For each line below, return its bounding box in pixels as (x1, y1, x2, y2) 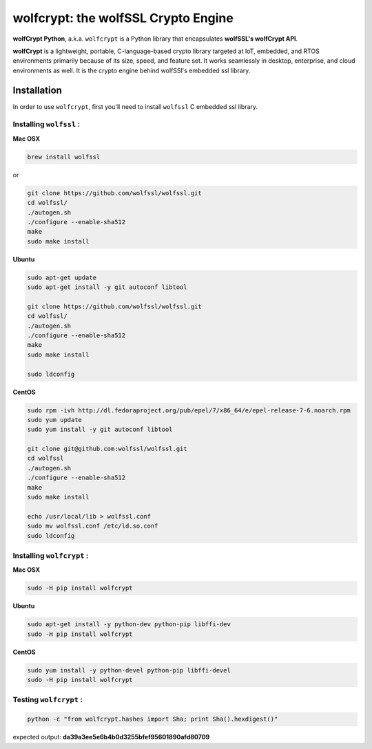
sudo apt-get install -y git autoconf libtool (27, 283, 187, 291)
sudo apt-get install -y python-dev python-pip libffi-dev (27, 621, 231, 628)
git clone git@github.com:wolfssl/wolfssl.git (27, 445, 187, 453)
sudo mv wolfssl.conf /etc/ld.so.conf (27, 522, 158, 530)
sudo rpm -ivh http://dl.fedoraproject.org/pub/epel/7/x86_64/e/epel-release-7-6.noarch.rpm (27, 406, 351, 414)
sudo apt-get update (27, 273, 96, 281)
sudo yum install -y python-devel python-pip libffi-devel (27, 666, 231, 674)
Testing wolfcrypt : (12, 695, 83, 705)
